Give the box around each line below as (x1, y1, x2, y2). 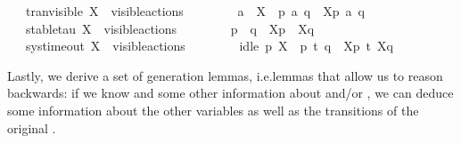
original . (7, 118, 56, 137)
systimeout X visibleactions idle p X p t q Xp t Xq (25, 36, 393, 55)
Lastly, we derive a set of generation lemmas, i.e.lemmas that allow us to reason (7, 66, 443, 84)
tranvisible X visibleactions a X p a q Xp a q (25, 2, 365, 20)
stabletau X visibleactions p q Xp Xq (25, 19, 315, 37)
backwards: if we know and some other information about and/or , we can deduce (7, 83, 454, 102)
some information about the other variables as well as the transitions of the (7, 100, 419, 119)
